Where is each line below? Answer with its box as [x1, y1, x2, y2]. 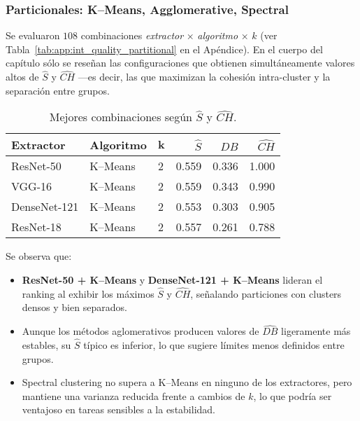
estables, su [22, 338, 71, 352]
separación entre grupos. [6, 83, 110, 97]
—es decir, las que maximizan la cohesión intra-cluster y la [78, 69, 331, 84]
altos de [6, 69, 39, 84]
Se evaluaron [6, 28, 60, 43]
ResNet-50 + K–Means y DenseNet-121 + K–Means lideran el [22, 272, 323, 287]
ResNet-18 [11, 219, 62, 235]
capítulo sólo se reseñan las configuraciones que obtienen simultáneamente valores [6, 55, 355, 70]
